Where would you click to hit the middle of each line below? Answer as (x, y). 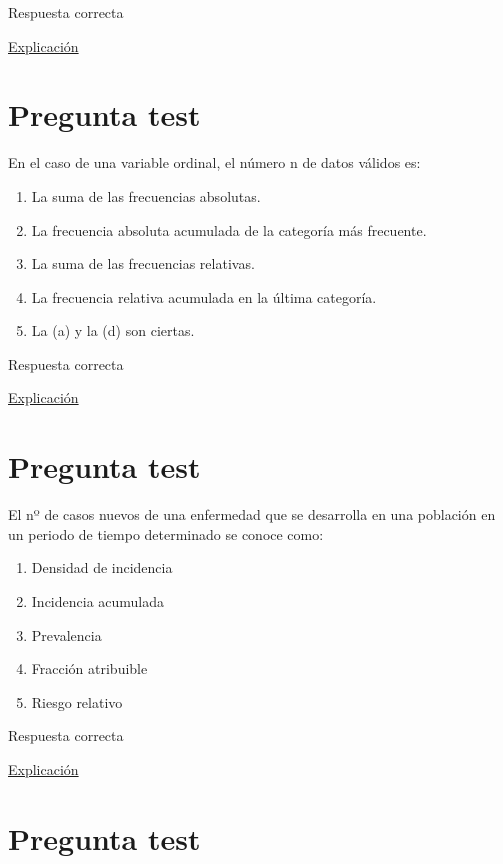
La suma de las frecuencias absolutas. (146, 195)
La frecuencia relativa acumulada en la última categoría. (204, 296)
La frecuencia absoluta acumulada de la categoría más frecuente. (229, 229)
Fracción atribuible (89, 668)
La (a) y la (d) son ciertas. (113, 330)
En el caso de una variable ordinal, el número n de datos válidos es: (214, 162)
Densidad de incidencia (102, 567)
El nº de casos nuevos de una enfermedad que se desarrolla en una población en (252, 514)
